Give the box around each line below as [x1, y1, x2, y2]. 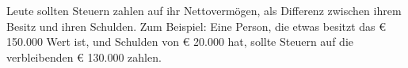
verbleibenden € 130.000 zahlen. [6, 48, 162, 65]
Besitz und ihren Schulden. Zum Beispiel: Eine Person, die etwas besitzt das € [6, 17, 387, 34]
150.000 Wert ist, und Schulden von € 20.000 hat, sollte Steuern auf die [6, 33, 353, 50]
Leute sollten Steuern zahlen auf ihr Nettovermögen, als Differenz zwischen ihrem [6, 2, 402, 18]
